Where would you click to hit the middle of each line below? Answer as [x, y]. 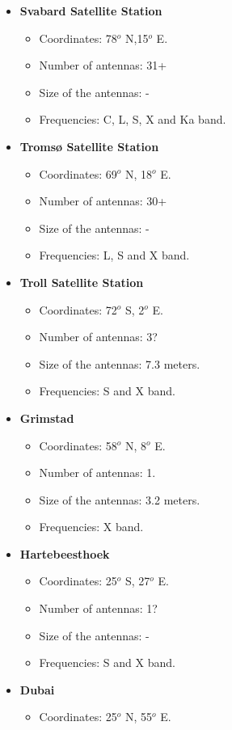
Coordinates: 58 [78, 445]
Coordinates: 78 [78, 38]
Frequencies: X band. [91, 527]
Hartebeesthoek [65, 553]
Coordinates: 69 [78, 173]
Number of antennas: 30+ [103, 201]
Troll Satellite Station [82, 282]
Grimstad [47, 418]
